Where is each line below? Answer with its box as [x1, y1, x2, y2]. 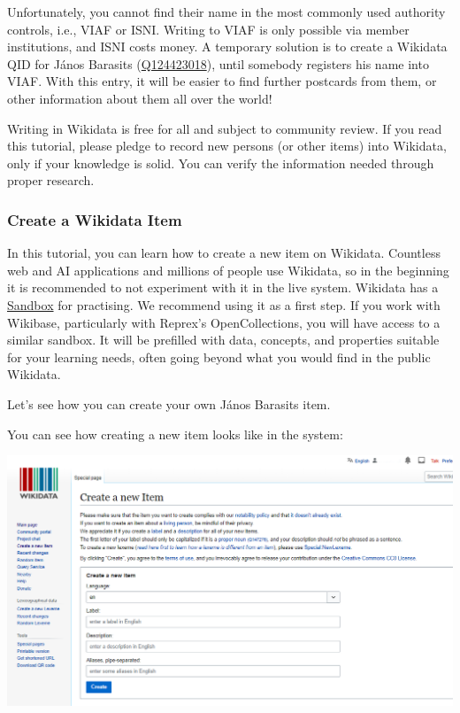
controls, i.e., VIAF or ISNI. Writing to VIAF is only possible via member [7, 19, 410, 38]
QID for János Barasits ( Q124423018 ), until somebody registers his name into [7, 54, 429, 73]
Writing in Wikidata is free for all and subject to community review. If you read [7, 119, 442, 137]
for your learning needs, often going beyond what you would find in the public [7, 347, 431, 366]
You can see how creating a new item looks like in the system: [7, 424, 343, 443]
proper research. [7, 171, 95, 190]
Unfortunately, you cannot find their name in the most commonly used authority [7, 3, 446, 20]
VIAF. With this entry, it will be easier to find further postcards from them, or [7, 72, 437, 90]
